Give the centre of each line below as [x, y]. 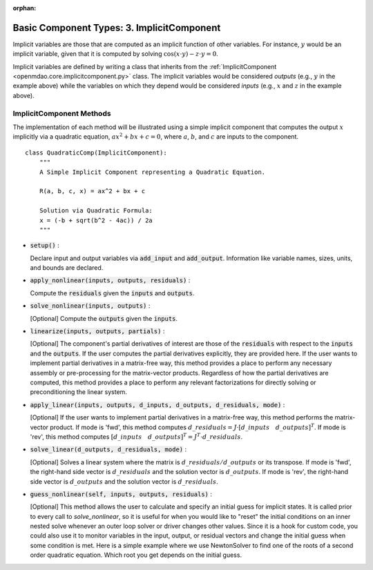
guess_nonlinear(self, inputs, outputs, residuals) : [121, 494]
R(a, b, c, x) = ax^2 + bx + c [92, 191]
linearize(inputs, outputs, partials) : [97, 331]
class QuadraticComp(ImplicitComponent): [96, 153]
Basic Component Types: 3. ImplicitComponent [117, 28]
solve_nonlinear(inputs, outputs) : [90, 306]
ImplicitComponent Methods [62, 113]
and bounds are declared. [67, 268]
